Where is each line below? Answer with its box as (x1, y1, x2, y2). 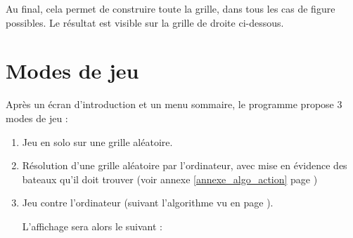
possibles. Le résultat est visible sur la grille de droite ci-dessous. (6, 15, 284, 29)
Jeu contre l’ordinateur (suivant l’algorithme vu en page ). (22, 195, 274, 210)
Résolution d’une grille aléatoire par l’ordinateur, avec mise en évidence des (22, 158, 347, 173)
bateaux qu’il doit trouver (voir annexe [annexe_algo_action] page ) (22, 171, 318, 186)
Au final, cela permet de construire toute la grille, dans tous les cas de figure (6, 1, 335, 15)
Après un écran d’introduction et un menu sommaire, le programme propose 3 (6, 97, 342, 112)
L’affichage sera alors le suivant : (22, 218, 162, 233)
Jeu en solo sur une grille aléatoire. (22, 134, 173, 149)
